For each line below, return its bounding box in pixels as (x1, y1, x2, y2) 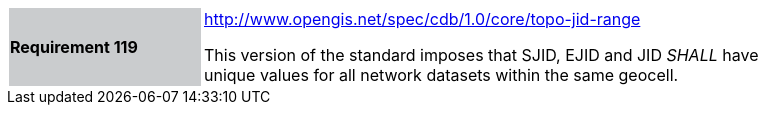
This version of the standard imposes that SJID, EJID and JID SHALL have (204, 45, 759, 65)
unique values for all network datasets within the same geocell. (204, 65, 679, 85)
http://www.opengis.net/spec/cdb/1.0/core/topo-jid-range (204, 9, 641, 29)
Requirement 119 (10, 37, 138, 57)
